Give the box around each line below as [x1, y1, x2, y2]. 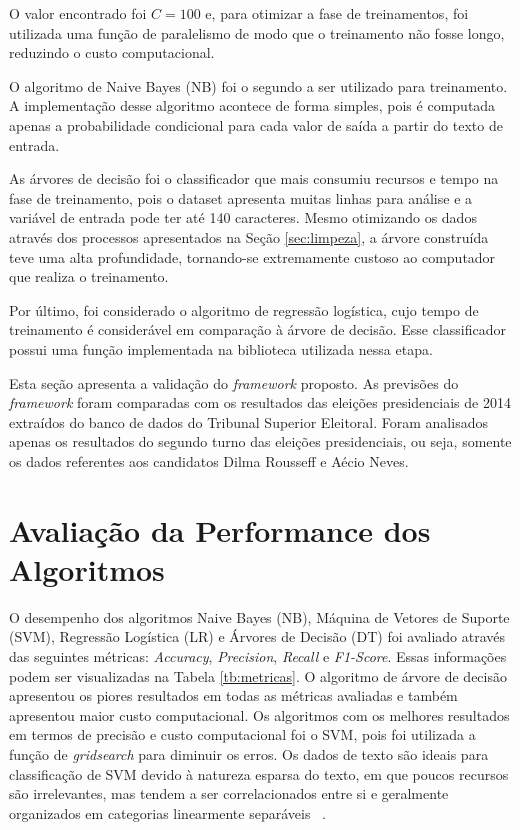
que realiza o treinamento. [9, 266, 169, 287]
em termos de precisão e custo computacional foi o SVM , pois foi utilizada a [9, 724, 476, 745]
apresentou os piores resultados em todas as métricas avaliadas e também [9, 685, 458, 706]
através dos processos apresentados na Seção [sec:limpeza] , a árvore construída [9, 226, 489, 247]
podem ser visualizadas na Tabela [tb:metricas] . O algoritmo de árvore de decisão [9, 665, 507, 686]
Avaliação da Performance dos [9, 509, 431, 550]
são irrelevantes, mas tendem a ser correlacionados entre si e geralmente [9, 783, 449, 804]
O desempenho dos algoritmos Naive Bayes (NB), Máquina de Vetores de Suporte [9, 606, 510, 627]
